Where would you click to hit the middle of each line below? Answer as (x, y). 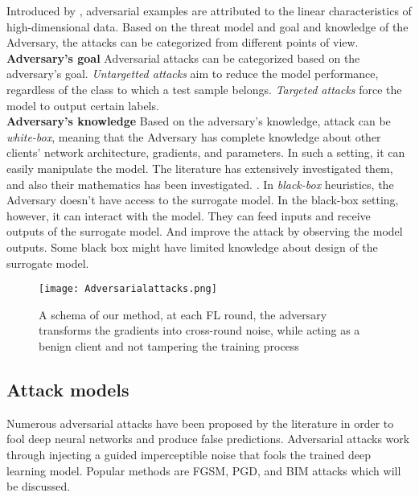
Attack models (68, 389)
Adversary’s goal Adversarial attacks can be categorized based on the (183, 58)
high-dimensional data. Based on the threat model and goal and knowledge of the (207, 26)
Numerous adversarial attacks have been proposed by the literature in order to (200, 423)
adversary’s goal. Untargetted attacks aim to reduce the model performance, (193, 74)
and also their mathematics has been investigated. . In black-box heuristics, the (200, 184)
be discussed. (39, 486)
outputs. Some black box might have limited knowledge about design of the (192, 246)
